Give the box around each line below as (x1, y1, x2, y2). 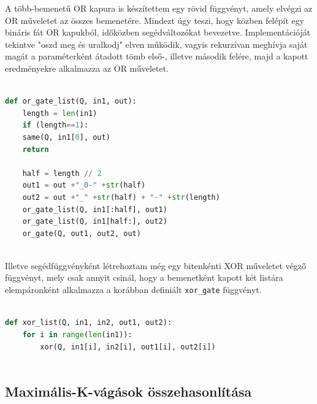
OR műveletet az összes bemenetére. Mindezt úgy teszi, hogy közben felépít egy (5, 13, 305, 26)
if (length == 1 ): (22, 121, 89, 130)
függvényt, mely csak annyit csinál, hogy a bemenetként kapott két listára (5, 271, 283, 284)
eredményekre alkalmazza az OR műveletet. (5, 61, 169, 74)
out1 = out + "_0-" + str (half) (22, 181, 146, 190)
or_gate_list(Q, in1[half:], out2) (22, 217, 167, 226)
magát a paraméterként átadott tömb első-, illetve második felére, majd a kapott (5, 50, 308, 63)
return (22, 145, 49, 154)
